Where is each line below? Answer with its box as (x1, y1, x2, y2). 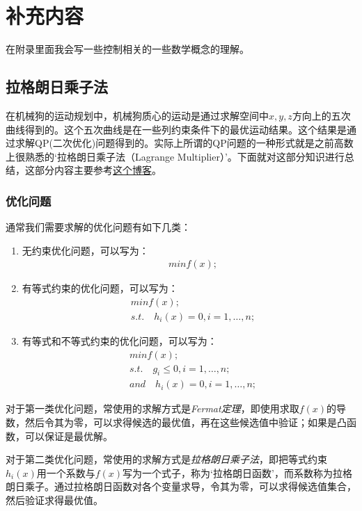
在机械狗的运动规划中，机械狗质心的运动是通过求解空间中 (6, 108, 269, 122)
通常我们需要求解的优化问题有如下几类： (6, 220, 191, 234)
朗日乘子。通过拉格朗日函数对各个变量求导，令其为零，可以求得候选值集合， (6, 479, 356, 494)
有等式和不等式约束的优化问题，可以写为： (22, 333, 217, 348)
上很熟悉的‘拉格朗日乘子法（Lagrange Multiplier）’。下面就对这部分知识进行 (6, 149, 345, 163)
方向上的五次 (292, 108, 351, 122)
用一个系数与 (36, 465, 95, 480)
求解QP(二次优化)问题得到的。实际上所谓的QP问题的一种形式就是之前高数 (15, 136, 354, 150)
